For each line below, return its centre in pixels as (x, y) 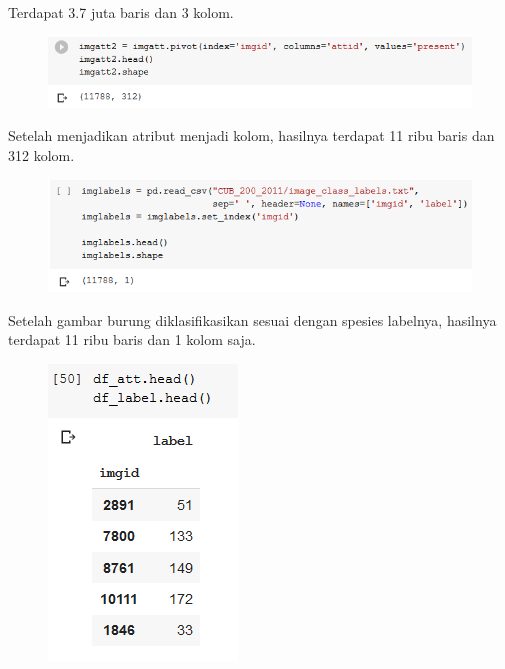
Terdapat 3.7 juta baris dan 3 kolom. (121, 12)
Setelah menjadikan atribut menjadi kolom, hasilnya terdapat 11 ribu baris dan (251, 135)
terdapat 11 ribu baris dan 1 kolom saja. (132, 339)
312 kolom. (41, 155)
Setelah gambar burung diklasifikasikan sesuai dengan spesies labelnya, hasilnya (252, 319)
